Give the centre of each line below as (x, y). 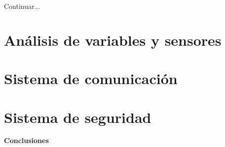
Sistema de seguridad (78, 117)
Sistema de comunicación (91, 78)
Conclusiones (26, 140)
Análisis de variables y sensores (113, 40)
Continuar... (22, 6)
